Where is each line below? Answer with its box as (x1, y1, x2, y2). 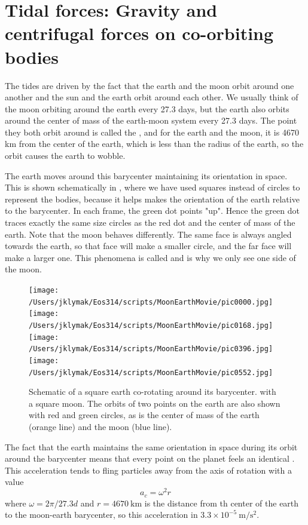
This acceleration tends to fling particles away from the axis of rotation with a (5, 463, 292, 476)
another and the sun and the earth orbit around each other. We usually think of (5, 91, 298, 103)
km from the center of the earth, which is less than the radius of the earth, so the (5, 137, 304, 150)
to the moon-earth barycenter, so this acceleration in (5, 508, 198, 521)
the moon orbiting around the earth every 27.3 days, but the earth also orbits (5, 102, 289, 115)
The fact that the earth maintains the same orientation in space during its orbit (5, 440, 298, 453)
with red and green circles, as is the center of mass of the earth (29, 409, 260, 421)
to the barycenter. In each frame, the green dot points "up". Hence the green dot (5, 204, 300, 217)
